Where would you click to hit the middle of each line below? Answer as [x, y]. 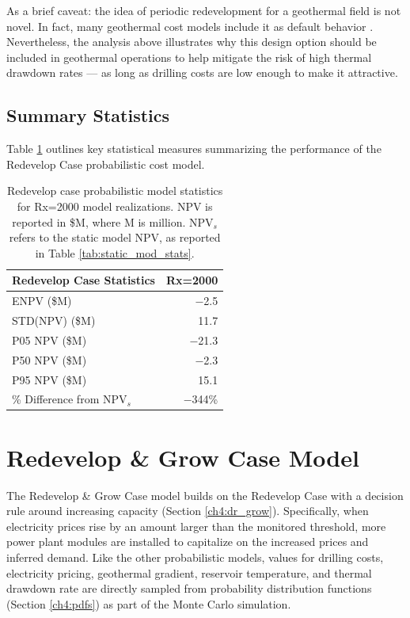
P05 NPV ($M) [49, 340]
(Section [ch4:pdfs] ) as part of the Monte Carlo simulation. [149, 603]
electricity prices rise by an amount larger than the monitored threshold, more [196, 526]
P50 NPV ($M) [49, 359]
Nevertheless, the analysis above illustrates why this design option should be [192, 42]
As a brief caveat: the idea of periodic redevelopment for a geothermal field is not [204, 10]
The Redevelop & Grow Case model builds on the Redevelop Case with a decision [205, 495]
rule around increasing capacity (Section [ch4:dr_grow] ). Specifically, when [188, 511]
